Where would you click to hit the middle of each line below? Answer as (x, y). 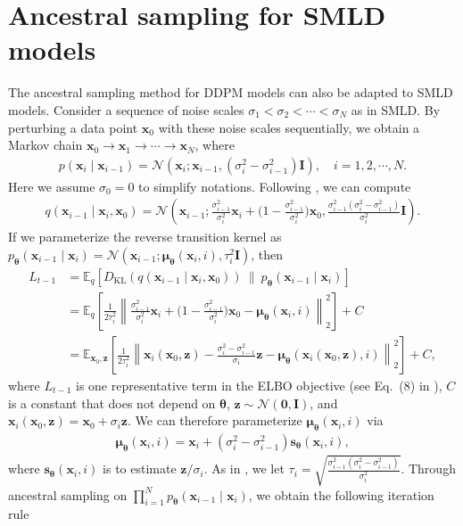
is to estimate (140, 468)
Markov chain (45, 145)
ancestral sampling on (68, 494)
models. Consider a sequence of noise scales (126, 109)
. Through (428, 468)
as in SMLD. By (396, 109)
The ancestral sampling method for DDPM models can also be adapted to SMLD (231, 92)
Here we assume (52, 186)
